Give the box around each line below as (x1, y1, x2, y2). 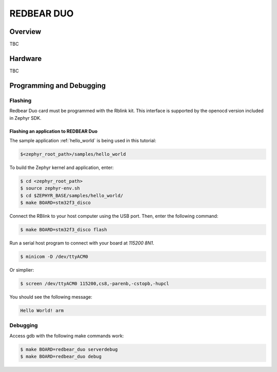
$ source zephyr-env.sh (20, 185, 81, 191)
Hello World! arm (20, 307, 64, 313)
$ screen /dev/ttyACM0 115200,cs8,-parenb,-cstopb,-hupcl (20, 281, 169, 286)
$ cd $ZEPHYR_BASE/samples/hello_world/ (20, 193, 123, 198)
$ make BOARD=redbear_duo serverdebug (20, 346, 118, 352)
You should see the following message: (9, 293, 92, 300)
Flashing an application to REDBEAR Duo (9, 128, 97, 134)
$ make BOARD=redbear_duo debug (20, 354, 102, 360)
